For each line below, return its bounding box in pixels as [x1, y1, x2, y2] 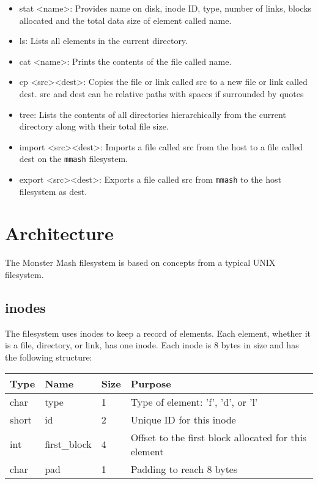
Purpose [130, 376, 171, 391]
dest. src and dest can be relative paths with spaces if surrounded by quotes [19, 87, 304, 100]
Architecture [5, 221, 114, 246]
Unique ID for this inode [130, 412, 236, 427]
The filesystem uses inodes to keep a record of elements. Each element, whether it [5, 326, 311, 339]
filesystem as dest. [19, 185, 87, 197]
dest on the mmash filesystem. [19, 152, 128, 165]
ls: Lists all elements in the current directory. [19, 34, 188, 47]
